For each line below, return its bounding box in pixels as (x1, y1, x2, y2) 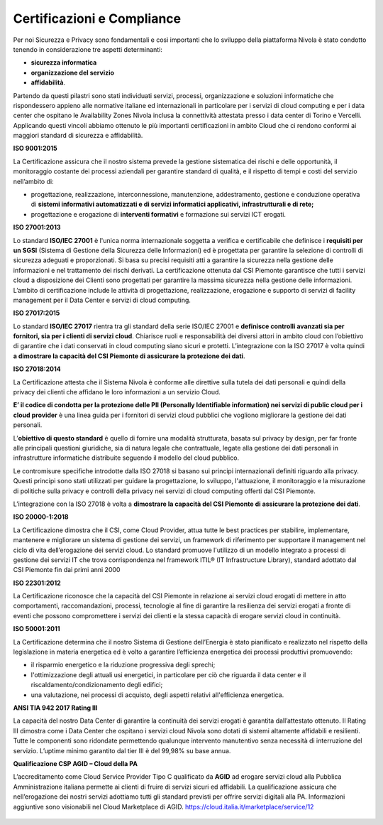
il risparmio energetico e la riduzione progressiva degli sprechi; (30, 661, 216, 669)
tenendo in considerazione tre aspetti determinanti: (13, 45, 163, 53)
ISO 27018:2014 (13, 365, 61, 373)
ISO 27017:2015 (13, 309, 60, 318)
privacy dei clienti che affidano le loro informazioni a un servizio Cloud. (13, 388, 221, 397)
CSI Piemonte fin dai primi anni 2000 (13, 566, 121, 574)
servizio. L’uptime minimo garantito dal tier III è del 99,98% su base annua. (13, 746, 231, 755)
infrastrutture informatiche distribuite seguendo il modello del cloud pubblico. (13, 453, 240, 462)
